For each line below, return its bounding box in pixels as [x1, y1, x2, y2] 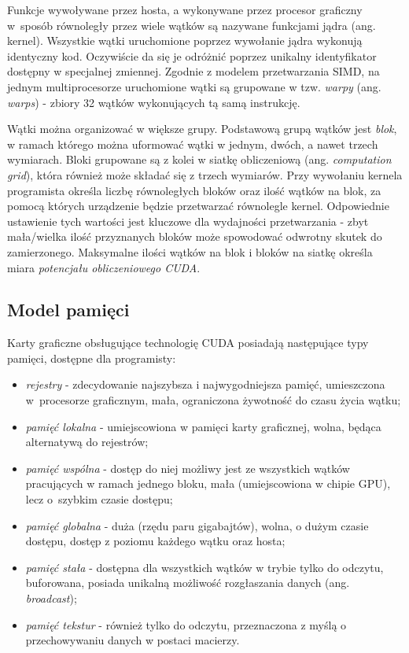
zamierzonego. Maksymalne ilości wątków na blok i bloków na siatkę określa [7, 243, 373, 260]
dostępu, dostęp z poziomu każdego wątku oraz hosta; [25, 533, 286, 549]
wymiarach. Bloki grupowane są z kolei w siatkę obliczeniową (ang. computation [7, 151, 392, 168]
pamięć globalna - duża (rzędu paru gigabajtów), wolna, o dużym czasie [25, 517, 369, 533]
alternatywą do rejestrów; [25, 433, 149, 450]
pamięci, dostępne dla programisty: [7, 349, 176, 366]
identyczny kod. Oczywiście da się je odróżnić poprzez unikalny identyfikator [7, 47, 377, 64]
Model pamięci [7, 297, 130, 322]
